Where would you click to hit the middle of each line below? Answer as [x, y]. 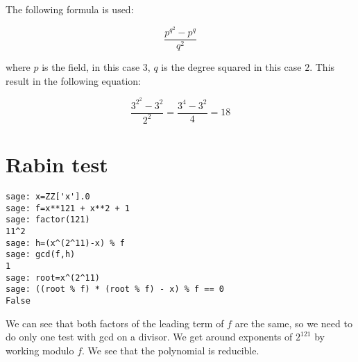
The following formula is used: [70, 9]
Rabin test [57, 164]
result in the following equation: [73, 80]
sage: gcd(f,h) [41, 255]
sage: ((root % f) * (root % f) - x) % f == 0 [115, 289]
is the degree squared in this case [231, 67]
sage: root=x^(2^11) [53, 278]
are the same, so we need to [293, 323]
